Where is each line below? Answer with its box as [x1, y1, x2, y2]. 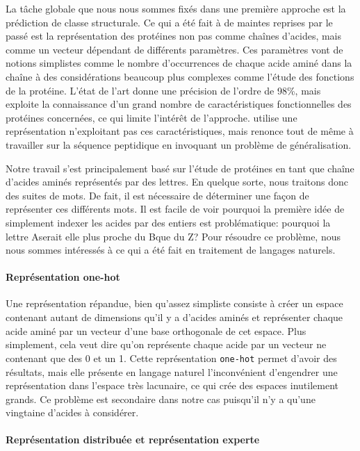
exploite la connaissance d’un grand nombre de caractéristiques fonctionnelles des [6, 97, 352, 111]
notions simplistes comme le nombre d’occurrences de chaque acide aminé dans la [6, 56, 352, 70]
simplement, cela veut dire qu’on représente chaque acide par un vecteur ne [6, 337, 327, 352]
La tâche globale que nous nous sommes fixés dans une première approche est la [6, 1, 346, 15]
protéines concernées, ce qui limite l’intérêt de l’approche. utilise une [6, 110, 297, 124]
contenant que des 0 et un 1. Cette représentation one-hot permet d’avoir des [6, 350, 337, 365]
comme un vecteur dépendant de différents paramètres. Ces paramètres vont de [6, 42, 343, 56]
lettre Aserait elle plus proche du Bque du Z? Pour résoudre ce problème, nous [6, 229, 341, 243]
